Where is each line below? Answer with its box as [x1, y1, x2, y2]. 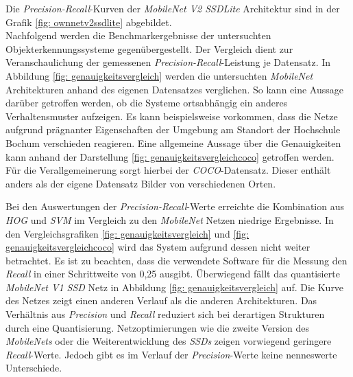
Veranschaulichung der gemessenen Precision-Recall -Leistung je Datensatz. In [5, 55, 331, 69]
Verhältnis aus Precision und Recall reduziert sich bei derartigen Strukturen [5, 307, 325, 321]
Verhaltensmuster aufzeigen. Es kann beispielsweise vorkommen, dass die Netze [5, 108, 338, 123]
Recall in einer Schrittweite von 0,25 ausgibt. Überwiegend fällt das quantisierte [5, 266, 340, 281]
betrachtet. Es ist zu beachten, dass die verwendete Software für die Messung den [5, 253, 348, 267]
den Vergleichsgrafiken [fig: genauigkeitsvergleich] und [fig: [5, 226, 249, 240]
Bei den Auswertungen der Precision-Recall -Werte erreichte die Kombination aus [5, 199, 344, 214]
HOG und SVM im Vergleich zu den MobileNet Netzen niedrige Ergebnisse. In [5, 212, 334, 227]
